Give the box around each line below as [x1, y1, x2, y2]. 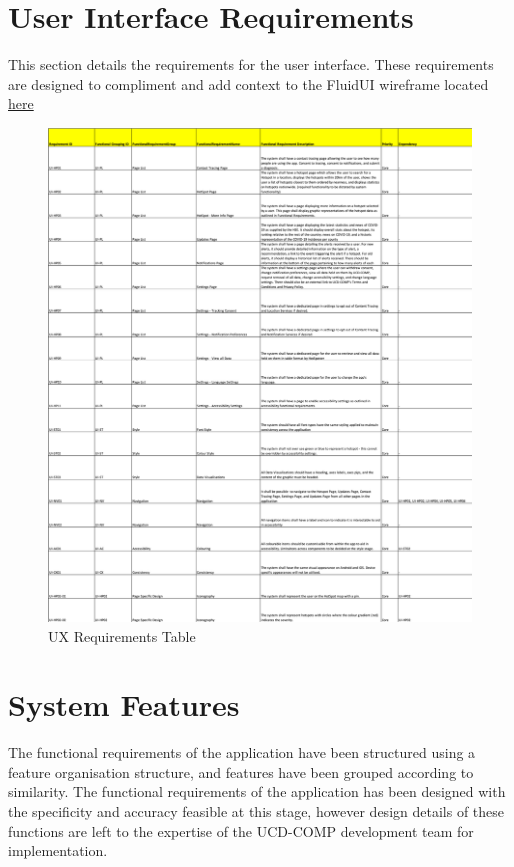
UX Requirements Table [48, 625, 196, 646]
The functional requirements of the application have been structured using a [8, 742, 476, 763]
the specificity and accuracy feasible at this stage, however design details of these [8, 801, 505, 822]
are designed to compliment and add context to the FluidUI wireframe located [8, 73, 489, 94]
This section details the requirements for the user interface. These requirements [8, 54, 494, 75]
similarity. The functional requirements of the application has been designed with [8, 781, 506, 802]
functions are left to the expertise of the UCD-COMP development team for [8, 820, 474, 841]
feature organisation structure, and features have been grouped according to [8, 761, 474, 782]
